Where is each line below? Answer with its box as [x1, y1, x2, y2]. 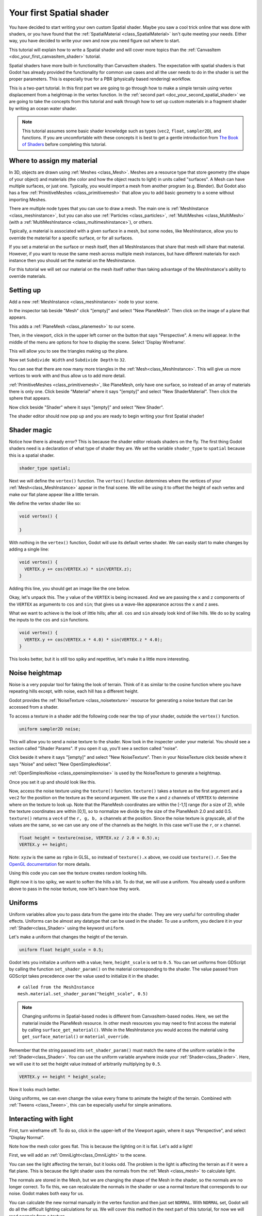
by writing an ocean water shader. [9, 105, 77, 111]
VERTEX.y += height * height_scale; [19, 1074, 107, 1079]
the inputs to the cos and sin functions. [9, 617, 89, 623]
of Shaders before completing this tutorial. [22, 142, 107, 147]
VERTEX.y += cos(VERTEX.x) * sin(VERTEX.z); [24, 566, 132, 572]
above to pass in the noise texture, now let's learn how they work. [9, 886, 141, 892]
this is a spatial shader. [9, 452, 55, 458]
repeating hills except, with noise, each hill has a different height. [9, 688, 139, 694]
